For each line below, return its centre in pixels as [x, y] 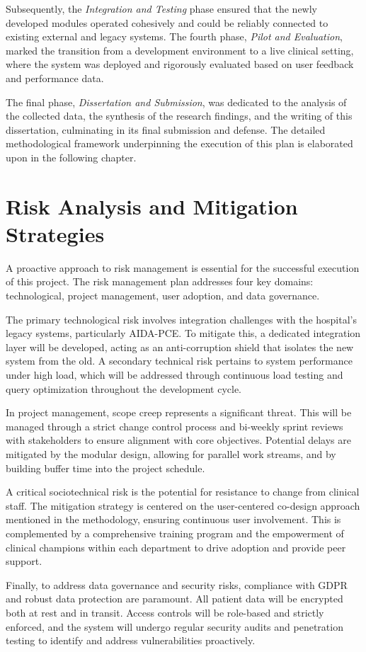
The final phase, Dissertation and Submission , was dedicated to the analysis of [176, 102]
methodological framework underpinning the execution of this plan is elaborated [179, 143]
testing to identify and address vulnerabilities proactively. [131, 640]
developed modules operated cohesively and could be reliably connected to [167, 22]
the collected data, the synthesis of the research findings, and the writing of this [179, 116]
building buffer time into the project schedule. [105, 468]
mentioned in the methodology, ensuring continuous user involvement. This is [173, 519]
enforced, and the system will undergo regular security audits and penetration [175, 626]
